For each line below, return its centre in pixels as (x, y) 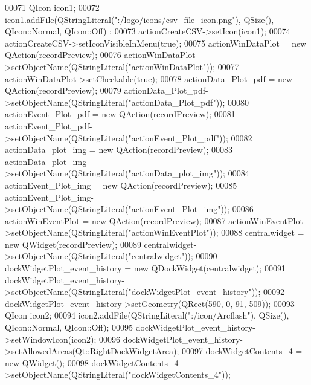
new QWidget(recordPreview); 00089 (73, 244)
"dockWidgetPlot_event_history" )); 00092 (207, 292)
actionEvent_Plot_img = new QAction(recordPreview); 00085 (121, 185)
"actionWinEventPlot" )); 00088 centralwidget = (216, 232)
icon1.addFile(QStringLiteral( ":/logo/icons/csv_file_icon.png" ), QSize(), (139, 19)
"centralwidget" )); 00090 (173, 256)
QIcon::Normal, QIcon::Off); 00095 (69, 327)
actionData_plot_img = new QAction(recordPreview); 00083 (119, 150)
